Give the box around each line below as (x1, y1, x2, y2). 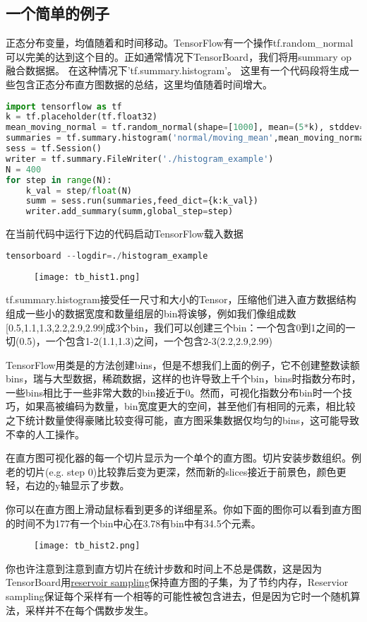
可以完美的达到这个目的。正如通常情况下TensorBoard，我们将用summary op (6, 49, 352, 64)
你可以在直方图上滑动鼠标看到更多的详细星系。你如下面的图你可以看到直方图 (6, 502, 361, 517)
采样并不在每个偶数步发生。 (25, 602, 154, 617)
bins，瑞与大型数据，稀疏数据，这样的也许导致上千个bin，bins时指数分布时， (6, 371, 361, 386)
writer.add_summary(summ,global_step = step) (25, 206, 234, 217)
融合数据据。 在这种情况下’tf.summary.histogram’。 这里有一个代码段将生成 (6, 63, 349, 78)
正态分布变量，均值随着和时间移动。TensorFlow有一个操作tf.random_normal (6, 35, 354, 50)
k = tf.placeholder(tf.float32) (6, 112, 157, 122)
